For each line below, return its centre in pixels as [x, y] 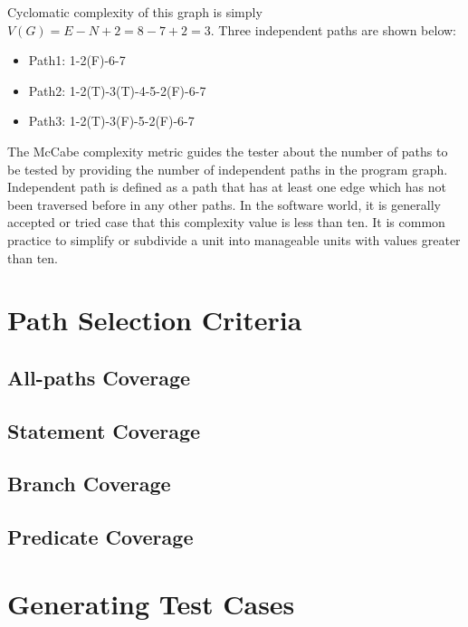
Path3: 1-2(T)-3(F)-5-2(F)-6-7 [111, 121]
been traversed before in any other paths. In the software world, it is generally [224, 204]
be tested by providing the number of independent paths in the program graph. [228, 169]
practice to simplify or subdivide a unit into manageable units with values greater [234, 239]
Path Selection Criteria [155, 320]
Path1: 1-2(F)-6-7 [77, 60]
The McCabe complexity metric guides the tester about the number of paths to [228, 151]
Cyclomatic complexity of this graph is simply [135, 12]
